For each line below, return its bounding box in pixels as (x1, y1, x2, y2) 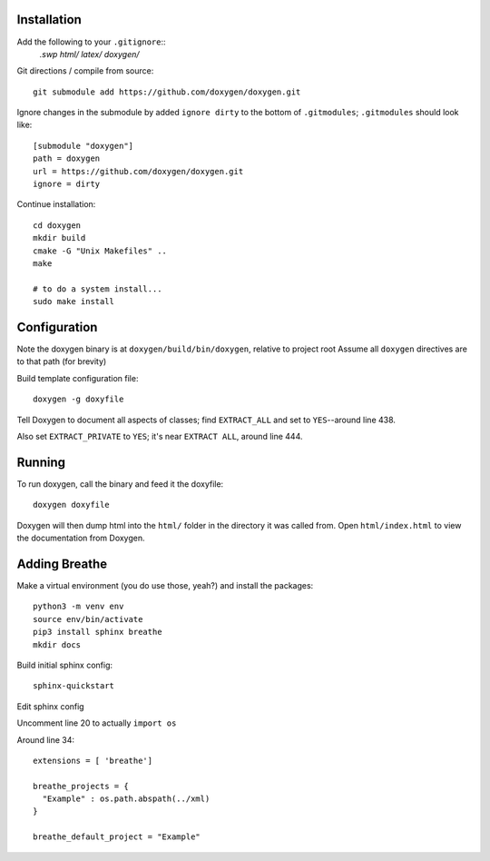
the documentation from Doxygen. (16, 532, 145, 544)
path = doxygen (33, 153, 101, 163)
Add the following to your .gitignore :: (16, 36, 167, 47)
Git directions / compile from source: (16, 65, 154, 76)
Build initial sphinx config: (16, 659, 113, 670)
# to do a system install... (33, 283, 162, 294)
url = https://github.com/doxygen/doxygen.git (33, 166, 244, 176)
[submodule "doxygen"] (33, 141, 134, 151)
